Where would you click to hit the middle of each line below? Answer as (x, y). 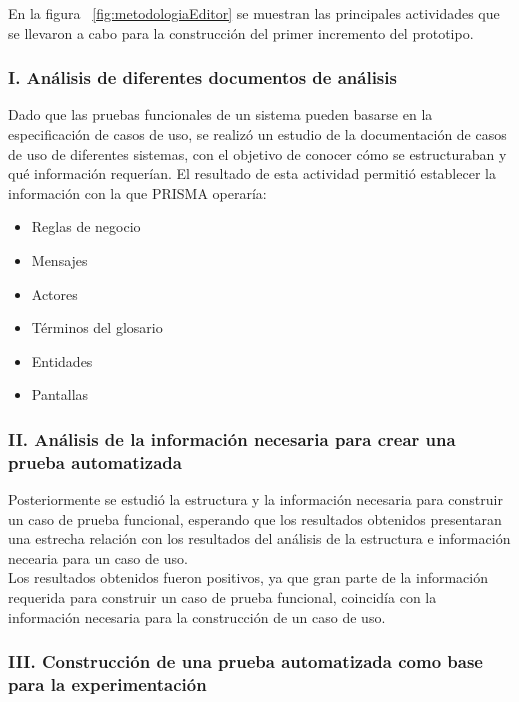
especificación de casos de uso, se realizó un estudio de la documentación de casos (257, 134)
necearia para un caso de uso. (98, 557)
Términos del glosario (97, 327)
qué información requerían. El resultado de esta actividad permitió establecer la (252, 173)
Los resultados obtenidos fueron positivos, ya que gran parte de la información (248, 577)
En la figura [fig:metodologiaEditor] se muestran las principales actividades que (254, 13)
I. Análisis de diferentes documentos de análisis (202, 77)
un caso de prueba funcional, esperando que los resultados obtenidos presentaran (255, 518)
